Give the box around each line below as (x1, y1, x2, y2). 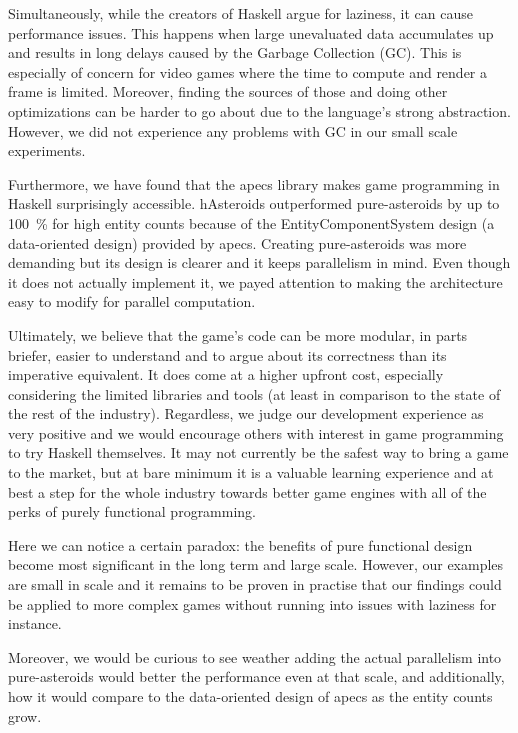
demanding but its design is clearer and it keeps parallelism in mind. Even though (8, 252, 511, 273)
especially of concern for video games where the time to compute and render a (8, 61, 488, 82)
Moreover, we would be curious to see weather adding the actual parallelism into (8, 646, 502, 667)
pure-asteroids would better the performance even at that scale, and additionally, (8, 666, 505, 687)
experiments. (8, 140, 86, 161)
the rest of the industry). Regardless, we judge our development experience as (8, 403, 484, 424)
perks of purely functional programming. (8, 501, 257, 522)
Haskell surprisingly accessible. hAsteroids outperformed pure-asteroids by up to (8, 193, 500, 214)
